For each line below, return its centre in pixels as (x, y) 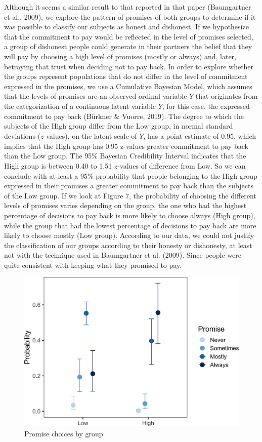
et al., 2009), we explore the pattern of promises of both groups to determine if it (130, 16)
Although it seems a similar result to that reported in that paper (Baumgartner (128, 7)
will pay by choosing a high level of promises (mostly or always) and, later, (120, 56)
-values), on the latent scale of (90, 136)
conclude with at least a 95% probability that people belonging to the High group (131, 175)
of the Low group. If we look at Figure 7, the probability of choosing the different (130, 195)
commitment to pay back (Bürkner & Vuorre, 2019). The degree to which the (124, 116)
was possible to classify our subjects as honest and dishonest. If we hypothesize (126, 27)
